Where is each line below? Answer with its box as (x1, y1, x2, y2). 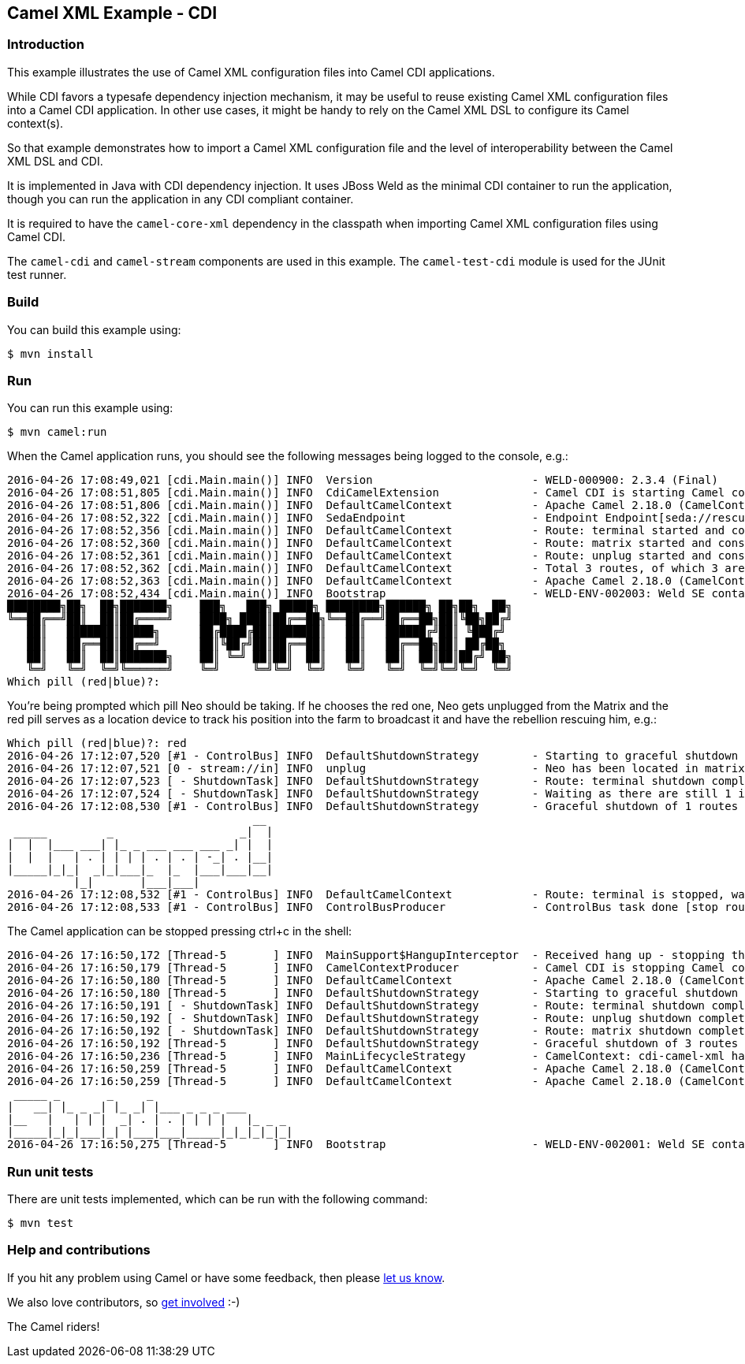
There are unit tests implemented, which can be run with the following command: (7, 1192, 428, 1206)
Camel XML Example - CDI (7, 3, 218, 23)
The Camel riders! (7, 1319, 100, 1333)
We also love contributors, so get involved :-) (7, 1295, 240, 1309)
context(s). (7, 116, 64, 130)
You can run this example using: (7, 401, 173, 415)
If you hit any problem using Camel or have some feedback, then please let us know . (7, 1270, 445, 1284)
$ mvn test (7, 1217, 74, 1230)
